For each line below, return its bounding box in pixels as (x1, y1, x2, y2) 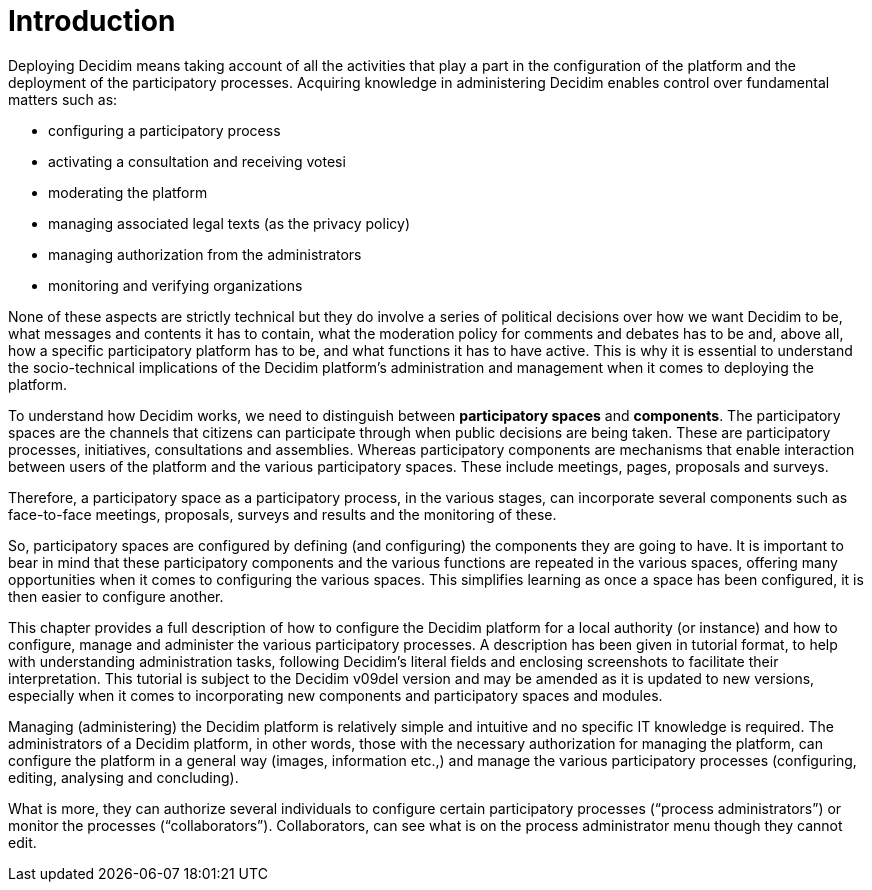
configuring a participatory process (48, 121, 281, 139)
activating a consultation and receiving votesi (48, 152, 346, 170)
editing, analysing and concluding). (8, 768, 239, 786)
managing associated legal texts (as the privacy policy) (48, 214, 410, 232)
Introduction (8, 4, 176, 38)
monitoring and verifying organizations (48, 276, 303, 294)
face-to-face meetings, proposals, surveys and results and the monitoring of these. (8, 505, 557, 523)
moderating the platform (48, 183, 208, 201)
